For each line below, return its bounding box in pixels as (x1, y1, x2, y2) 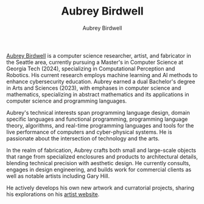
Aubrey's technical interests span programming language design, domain (6, 109, 190, 116)
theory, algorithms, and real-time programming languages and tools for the (6, 121, 194, 129)
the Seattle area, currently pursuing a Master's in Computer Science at (6, 58, 184, 66)
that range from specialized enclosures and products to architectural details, (6, 153, 198, 160)
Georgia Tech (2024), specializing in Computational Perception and (6, 65, 175, 72)
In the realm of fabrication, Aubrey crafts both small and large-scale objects (6, 146, 197, 154)
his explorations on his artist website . (6, 190, 100, 198)
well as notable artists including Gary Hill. (6, 172, 110, 180)
